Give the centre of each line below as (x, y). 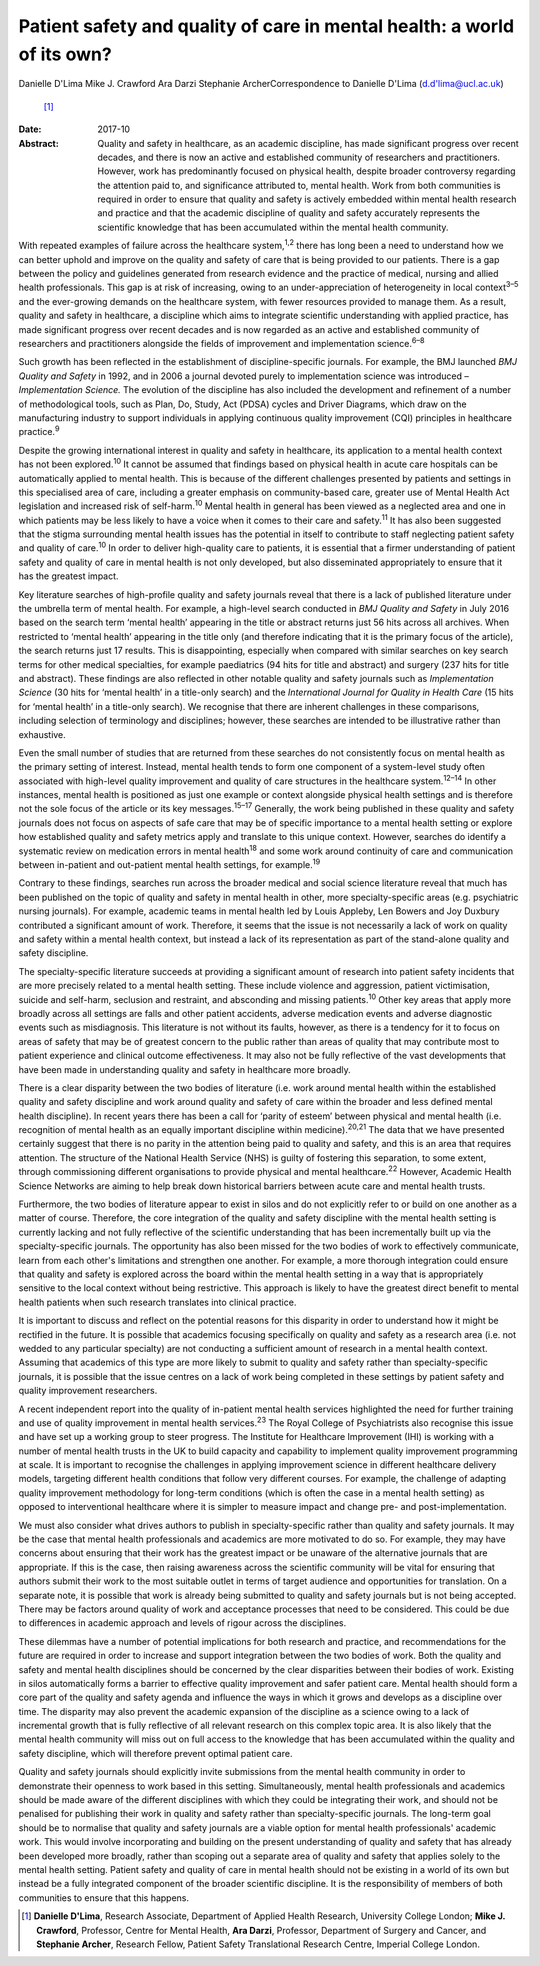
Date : (30, 129)
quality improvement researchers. (88, 1391)
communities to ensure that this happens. (104, 1897)
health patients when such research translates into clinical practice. (157, 1302)
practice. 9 (39, 431)
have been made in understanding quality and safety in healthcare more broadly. (184, 1069)
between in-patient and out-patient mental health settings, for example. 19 (169, 864)
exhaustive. (42, 734)
